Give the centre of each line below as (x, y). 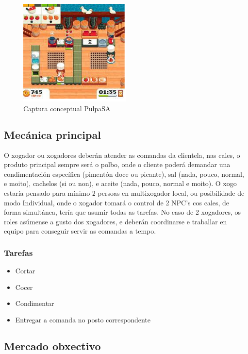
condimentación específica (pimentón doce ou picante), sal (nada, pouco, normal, (124, 174)
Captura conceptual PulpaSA (67, 108)
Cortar (25, 271)
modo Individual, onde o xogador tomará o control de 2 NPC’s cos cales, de (117, 202)
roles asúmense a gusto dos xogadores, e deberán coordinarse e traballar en (116, 221)
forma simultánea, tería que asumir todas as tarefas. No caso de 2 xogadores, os (123, 212)
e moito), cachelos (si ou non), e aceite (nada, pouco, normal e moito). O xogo (120, 183)
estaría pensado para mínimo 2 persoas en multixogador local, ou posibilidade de (124, 193)
